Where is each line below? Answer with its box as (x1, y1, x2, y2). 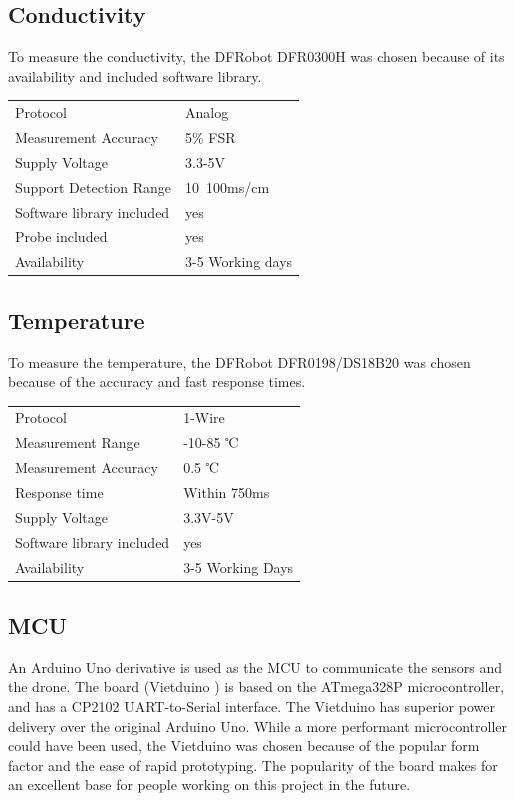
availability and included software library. (8, 65, 262, 86)
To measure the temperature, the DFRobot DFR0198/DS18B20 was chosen (8, 351, 471, 372)
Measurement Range (15, 432, 140, 453)
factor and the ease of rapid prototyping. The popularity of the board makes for (8, 754, 498, 775)
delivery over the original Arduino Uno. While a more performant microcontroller (8, 715, 507, 736)
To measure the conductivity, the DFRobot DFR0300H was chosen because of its (8, 46, 505, 67)
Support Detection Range (15, 176, 172, 197)
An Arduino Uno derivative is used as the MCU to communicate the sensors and (8, 656, 503, 677)
